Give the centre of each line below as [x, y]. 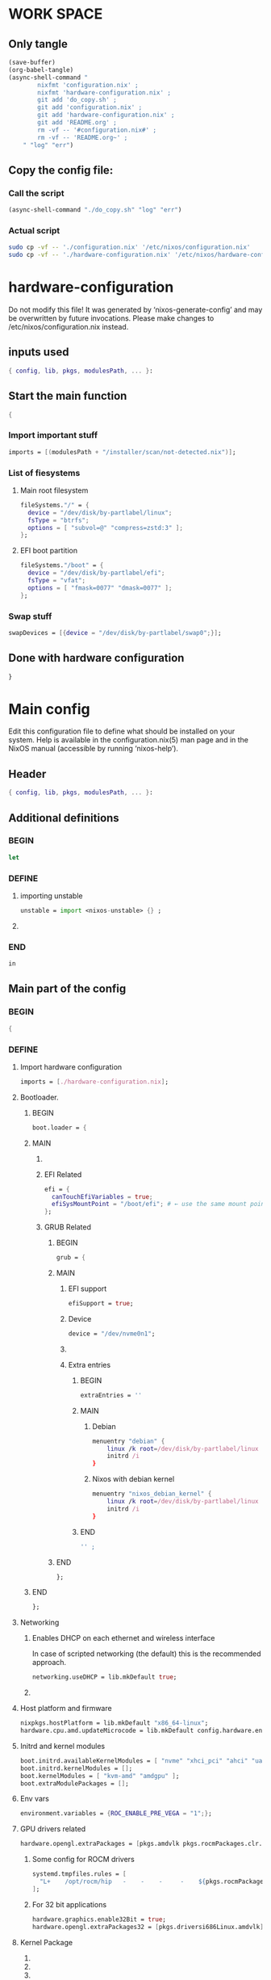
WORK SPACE [56, 14]
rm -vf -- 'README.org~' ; [83, 137]
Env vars [35, 1799]
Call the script [36, 193]
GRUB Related [67, 1227]
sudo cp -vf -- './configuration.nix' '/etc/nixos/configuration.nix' [129, 247]
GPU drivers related [53, 1829]
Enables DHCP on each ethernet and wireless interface [123, 1638]
